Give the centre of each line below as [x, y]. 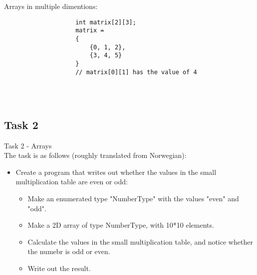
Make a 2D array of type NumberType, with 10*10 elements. [121, 225]
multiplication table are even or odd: [72, 182]
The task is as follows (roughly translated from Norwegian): [95, 155]
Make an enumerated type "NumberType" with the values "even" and [133, 198]
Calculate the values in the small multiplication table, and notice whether [140, 241]
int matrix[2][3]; [106, 22]
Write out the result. [59, 268]
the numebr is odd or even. [69, 251]
